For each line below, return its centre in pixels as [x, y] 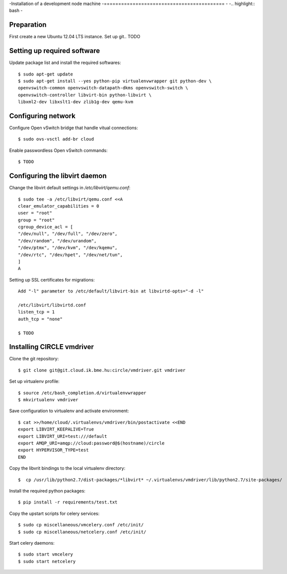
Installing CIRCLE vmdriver [52, 347]
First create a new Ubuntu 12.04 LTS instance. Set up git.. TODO [75, 37]
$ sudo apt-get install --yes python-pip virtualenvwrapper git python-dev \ [115, 81]
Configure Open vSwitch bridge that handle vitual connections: [74, 128]
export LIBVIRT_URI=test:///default [63, 436]
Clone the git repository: [34, 359]
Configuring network [42, 116]
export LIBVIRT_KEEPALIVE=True [56, 429]
